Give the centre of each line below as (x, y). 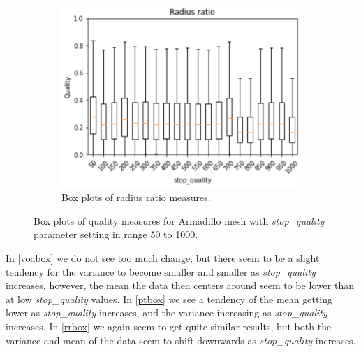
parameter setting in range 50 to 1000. (116, 234)
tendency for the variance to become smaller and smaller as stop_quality (161, 271)
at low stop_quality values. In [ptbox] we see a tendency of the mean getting (169, 299)
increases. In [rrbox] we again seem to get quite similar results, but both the (169, 327)
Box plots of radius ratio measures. (136, 197)
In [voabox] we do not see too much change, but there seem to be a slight (163, 258)
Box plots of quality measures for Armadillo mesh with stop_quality (179, 220)
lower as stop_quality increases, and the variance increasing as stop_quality (167, 313)
